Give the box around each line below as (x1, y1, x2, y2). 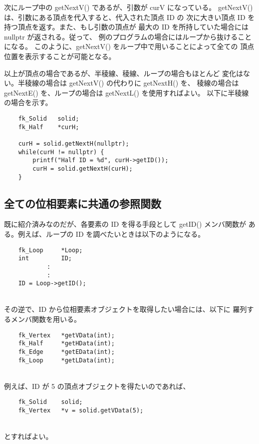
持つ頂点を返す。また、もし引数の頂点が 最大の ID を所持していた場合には (4, 22, 249, 32)
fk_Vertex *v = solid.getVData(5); (18, 407, 144, 414)
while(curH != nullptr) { (18, 148, 104, 156)
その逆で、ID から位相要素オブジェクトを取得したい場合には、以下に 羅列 (4, 304, 247, 314)
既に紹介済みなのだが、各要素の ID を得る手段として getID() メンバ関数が (4, 219, 246, 229)
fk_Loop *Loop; (18, 246, 83, 254)
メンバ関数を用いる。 (10, 314, 81, 324)
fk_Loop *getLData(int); (18, 356, 115, 364)
